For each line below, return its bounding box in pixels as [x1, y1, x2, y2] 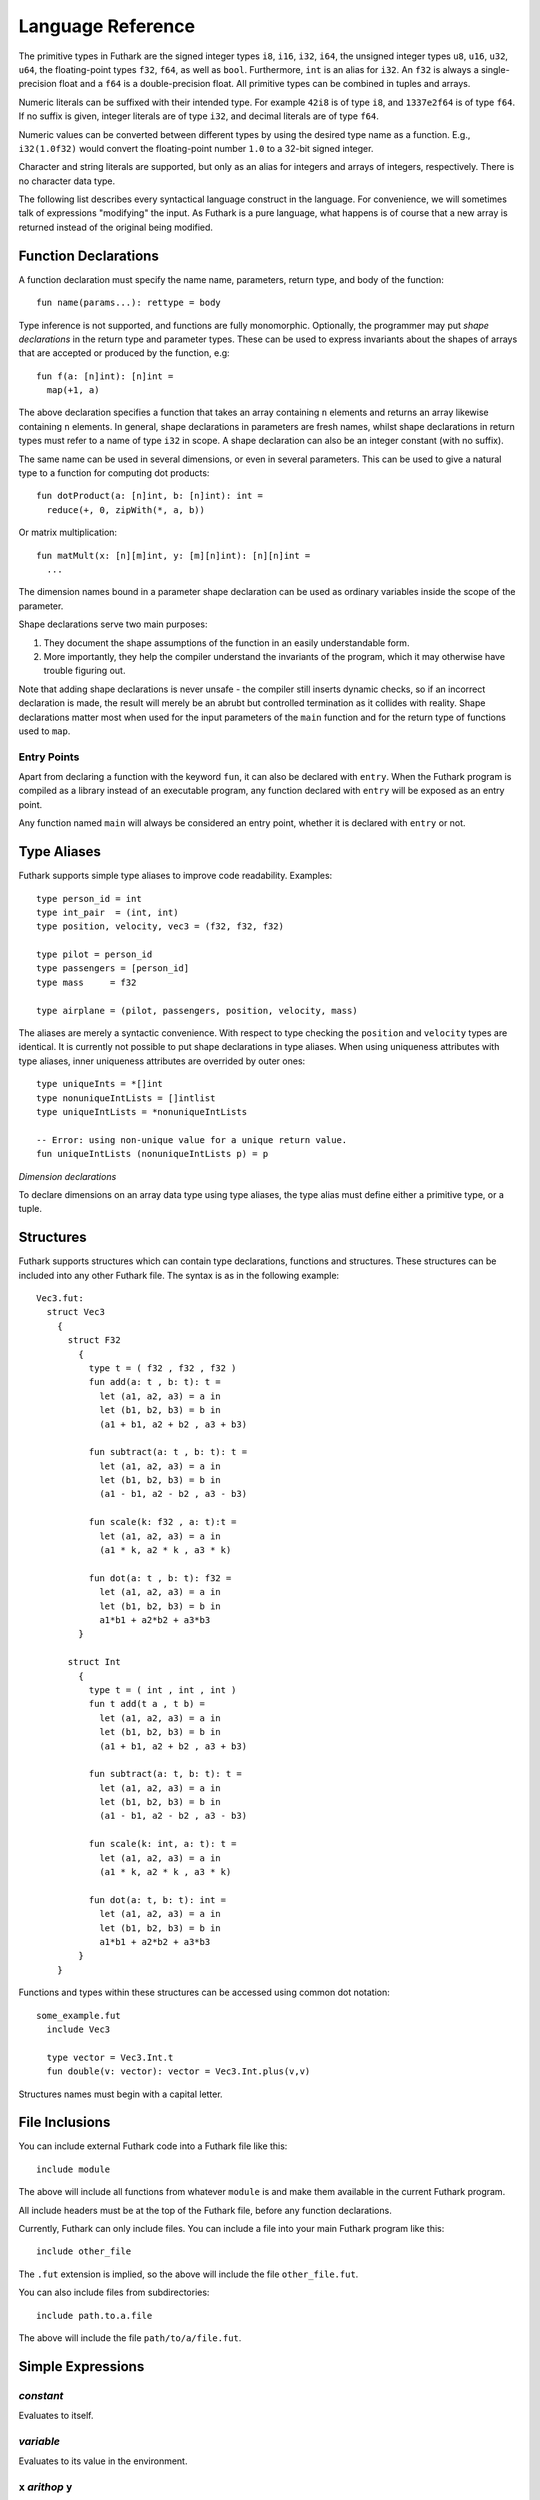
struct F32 [67, 1335, 121, 1346]
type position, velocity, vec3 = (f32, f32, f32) [36, 921, 285, 932]
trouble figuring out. [43, 665, 126, 677]
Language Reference [18, 15, 195, 37]
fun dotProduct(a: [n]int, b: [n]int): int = [36, 490, 264, 502]
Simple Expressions [18, 2358, 145, 2375]
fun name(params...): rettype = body [36, 297, 222, 309]
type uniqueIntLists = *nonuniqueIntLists [36, 1106, 248, 1117]
